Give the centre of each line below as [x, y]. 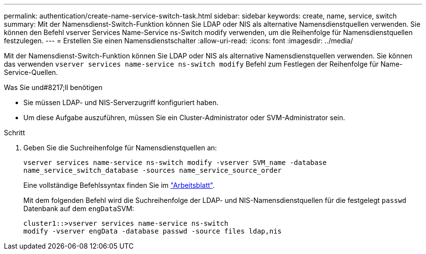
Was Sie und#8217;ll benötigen [53, 87]
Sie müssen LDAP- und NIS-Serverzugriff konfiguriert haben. [121, 102]
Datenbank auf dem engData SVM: [79, 209]
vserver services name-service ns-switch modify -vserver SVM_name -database [175, 163]
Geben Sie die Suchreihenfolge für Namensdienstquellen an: [120, 148]
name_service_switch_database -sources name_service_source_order [153, 170]
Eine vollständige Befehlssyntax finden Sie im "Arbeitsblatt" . [119, 185]
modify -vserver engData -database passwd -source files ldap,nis [153, 231]
